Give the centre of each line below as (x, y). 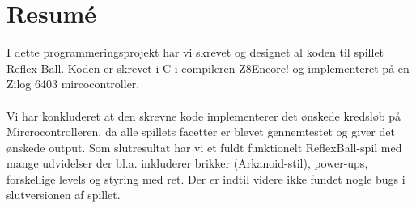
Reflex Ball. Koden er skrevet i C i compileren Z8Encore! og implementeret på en (208, 68)
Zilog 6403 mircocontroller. (73, 84)
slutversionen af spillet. (64, 195)
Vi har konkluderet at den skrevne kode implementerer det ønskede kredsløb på (204, 115)
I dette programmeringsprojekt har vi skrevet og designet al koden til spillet (195, 52)
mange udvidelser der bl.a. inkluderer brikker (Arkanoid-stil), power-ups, (187, 163)
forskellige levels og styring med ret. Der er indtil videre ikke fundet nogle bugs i (206, 178)
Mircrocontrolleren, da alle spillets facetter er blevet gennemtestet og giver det (201, 132)
